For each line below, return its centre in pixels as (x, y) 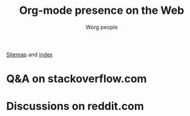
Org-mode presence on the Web (102, 11)
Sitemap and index (30, 54)
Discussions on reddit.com (75, 106)
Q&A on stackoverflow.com (77, 79)
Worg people (102, 27)
